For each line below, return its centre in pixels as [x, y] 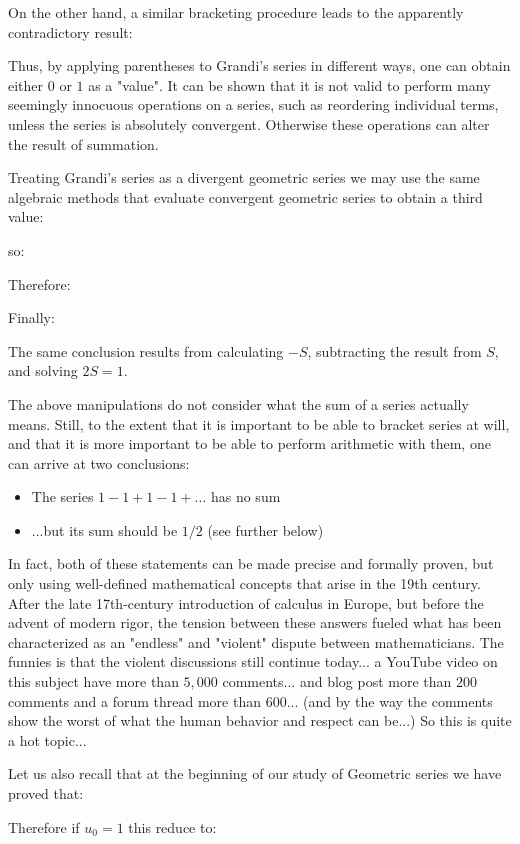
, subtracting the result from [394, 350]
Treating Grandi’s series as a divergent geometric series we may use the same [244, 177]
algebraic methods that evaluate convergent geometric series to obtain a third [245, 196]
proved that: [46, 793]
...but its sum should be [104, 529]
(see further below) [265, 529]
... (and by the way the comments [389, 700]
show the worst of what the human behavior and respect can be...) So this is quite [260, 720]
